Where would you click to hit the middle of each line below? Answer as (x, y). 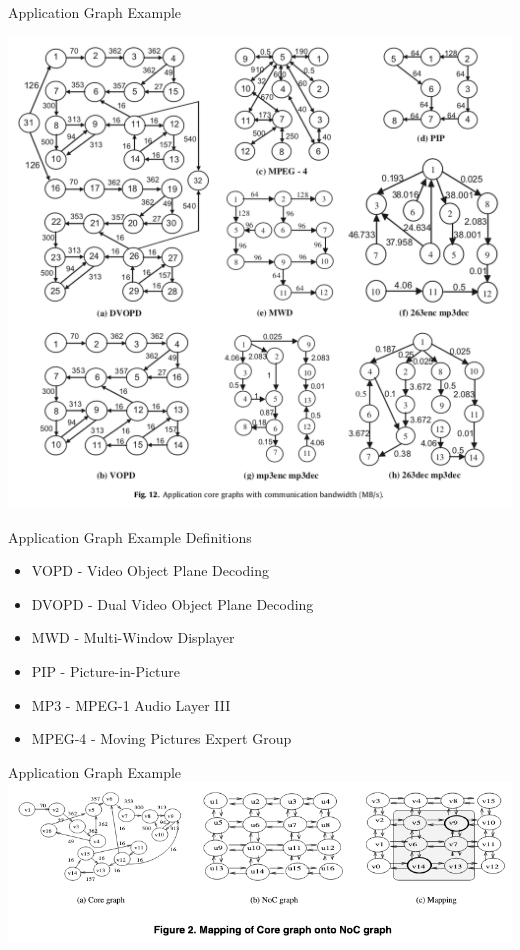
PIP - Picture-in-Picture (106, 671)
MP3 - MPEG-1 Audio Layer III (131, 704)
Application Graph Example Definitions (130, 536)
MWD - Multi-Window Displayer (133, 637)
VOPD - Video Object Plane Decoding (150, 570)
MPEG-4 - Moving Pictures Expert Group (161, 738)
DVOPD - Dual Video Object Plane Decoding (172, 603)
